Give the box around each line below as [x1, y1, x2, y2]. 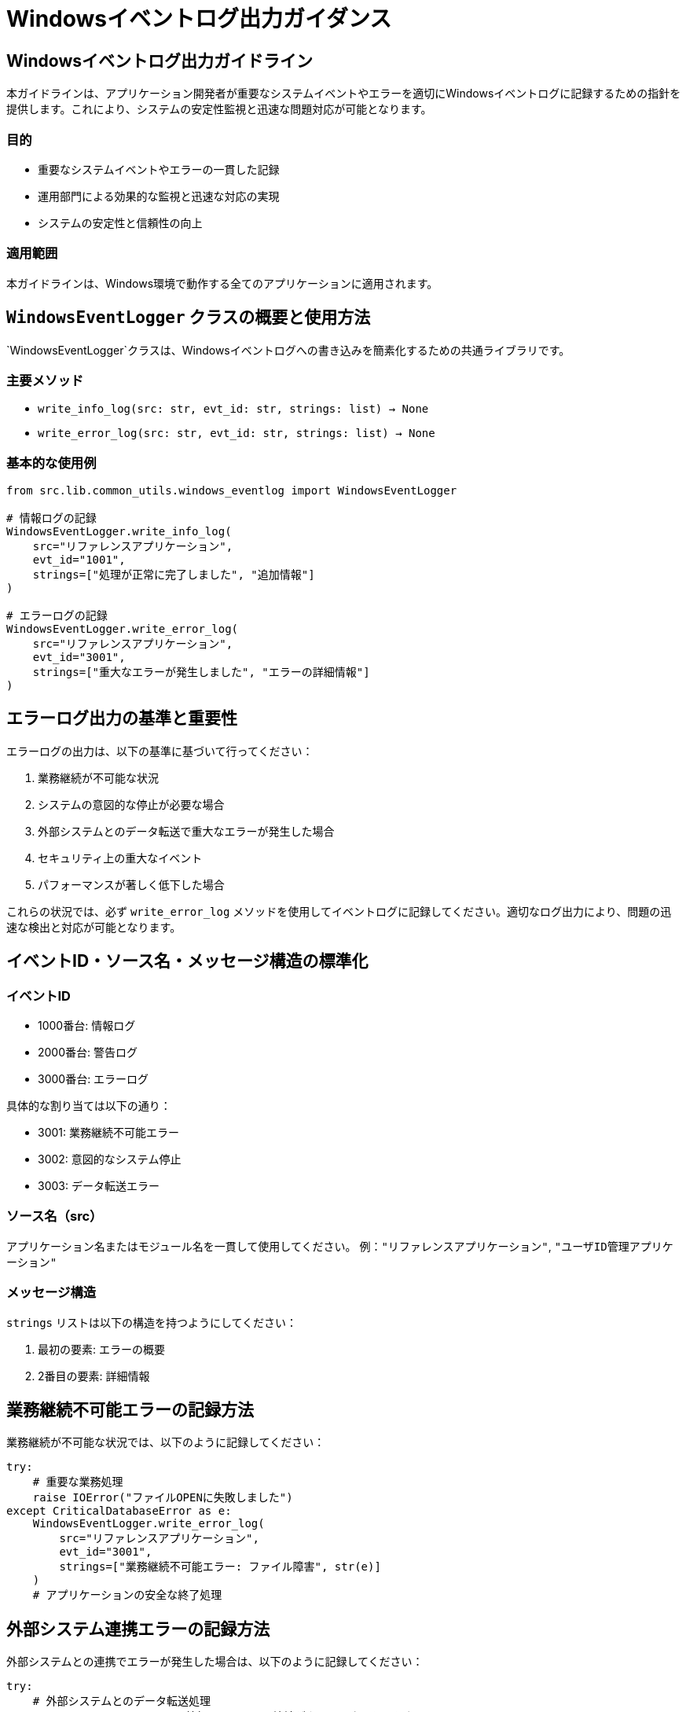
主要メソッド [6, 372, 84, 388]
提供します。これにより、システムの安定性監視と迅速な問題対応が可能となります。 [6, 102, 432, 116]
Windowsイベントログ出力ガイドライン [6, 50, 313, 71]
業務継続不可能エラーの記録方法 [6, 1400, 254, 1420]
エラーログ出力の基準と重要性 [6, 708, 237, 729]
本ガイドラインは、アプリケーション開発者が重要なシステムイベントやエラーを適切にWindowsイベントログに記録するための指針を [6, 86, 681, 101]
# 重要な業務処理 [32, 1475, 123, 1489]
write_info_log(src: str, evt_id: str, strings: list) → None [38, 402, 429, 416]
